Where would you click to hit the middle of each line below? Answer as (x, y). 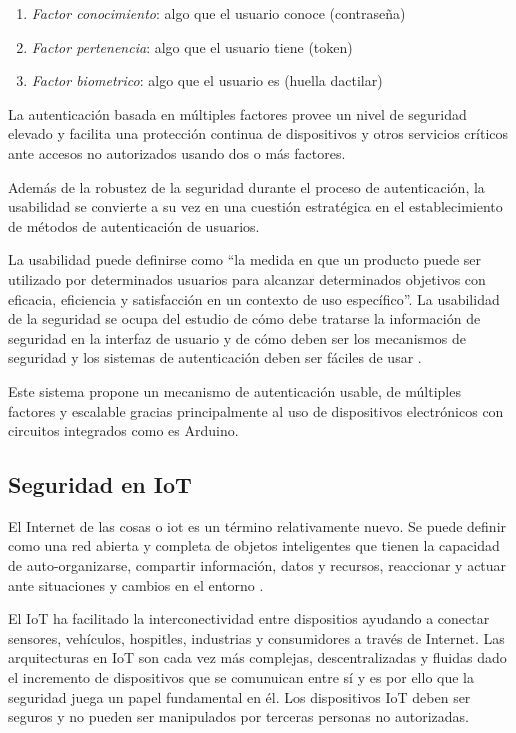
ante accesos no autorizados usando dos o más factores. (177, 152)
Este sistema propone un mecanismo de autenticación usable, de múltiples (234, 390)
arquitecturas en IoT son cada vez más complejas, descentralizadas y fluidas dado (257, 657)
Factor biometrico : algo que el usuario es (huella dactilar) (207, 80)
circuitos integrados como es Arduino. (123, 430)
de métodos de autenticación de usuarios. (134, 225)
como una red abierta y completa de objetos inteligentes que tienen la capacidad (254, 545)
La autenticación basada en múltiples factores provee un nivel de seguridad (237, 113)
